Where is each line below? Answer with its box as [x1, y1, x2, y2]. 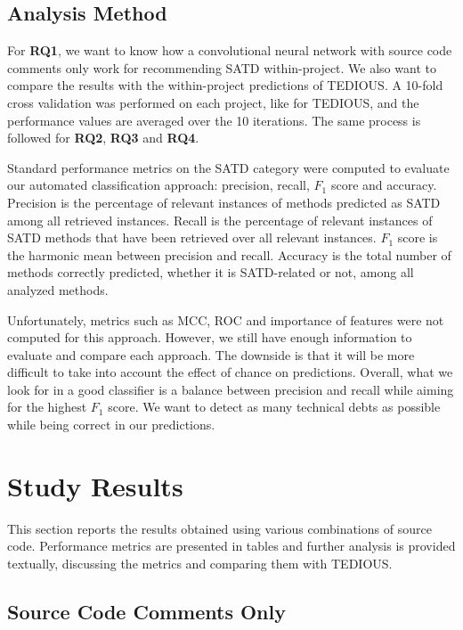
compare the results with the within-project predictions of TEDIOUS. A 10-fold [7, 76, 443, 94]
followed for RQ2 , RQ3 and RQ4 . [7, 128, 199, 147]
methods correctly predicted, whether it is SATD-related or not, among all [7, 263, 414, 282]
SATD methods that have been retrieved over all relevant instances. [7, 228, 377, 247]
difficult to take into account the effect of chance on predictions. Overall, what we [7, 363, 453, 381]
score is [397, 228, 438, 247]
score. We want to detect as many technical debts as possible [108, 397, 441, 416]
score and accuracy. [330, 176, 437, 194]
